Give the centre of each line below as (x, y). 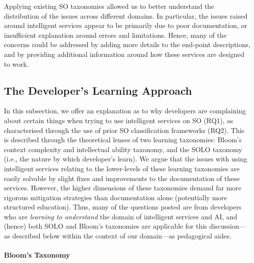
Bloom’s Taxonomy (37, 255)
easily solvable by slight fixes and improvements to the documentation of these (122, 178)
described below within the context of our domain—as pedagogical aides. (122, 236)
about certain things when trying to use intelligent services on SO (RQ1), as (119, 120)
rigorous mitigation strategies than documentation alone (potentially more (116, 197)
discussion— (228, 226)
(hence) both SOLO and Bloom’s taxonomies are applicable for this (106, 226)
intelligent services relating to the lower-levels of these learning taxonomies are (122, 168)
